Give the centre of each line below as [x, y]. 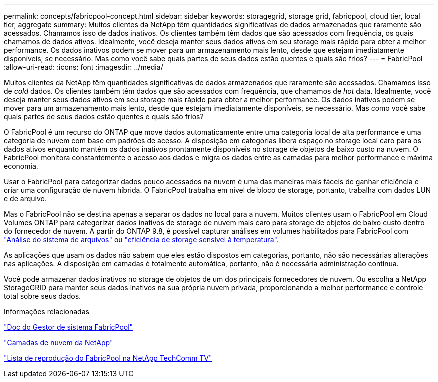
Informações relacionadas [47, 312]
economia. [21, 166]
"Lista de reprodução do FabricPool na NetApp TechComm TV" [108, 358]
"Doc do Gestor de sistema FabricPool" [69, 327]
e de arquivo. [25, 199]
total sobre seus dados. [43, 296]
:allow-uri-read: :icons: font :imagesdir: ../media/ [84, 67]
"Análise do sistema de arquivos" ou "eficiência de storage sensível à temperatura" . [141, 240]
